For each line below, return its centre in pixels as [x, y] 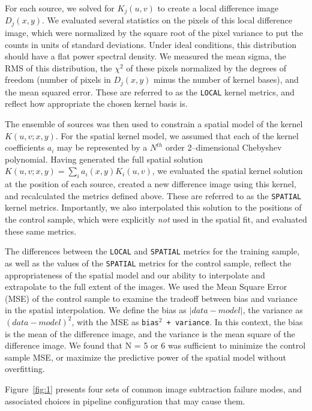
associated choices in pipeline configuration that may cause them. [125, 400]
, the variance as [273, 310]
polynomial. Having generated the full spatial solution [104, 159]
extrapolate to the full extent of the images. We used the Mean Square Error [146, 286]
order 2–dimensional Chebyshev [223, 147]
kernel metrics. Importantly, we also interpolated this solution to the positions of [153, 207]
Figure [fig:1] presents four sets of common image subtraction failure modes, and [153, 388]
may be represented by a [102, 147]
